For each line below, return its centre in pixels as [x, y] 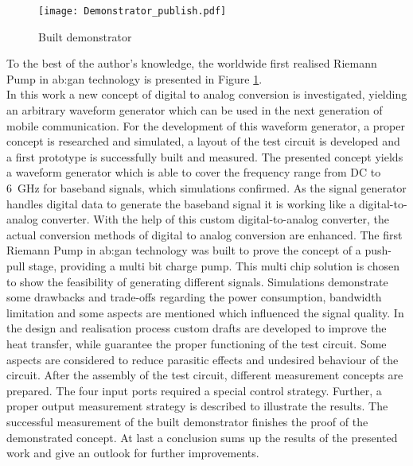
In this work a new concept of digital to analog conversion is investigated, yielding [207, 94]
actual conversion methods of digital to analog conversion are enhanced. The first [205, 234]
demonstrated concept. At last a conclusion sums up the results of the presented [202, 437]
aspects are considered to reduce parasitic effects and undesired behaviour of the [203, 359]
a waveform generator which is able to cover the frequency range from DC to [194, 172]
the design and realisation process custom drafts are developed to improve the [197, 328]
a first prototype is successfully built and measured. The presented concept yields [205, 156]
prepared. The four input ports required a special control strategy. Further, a [194, 390]
